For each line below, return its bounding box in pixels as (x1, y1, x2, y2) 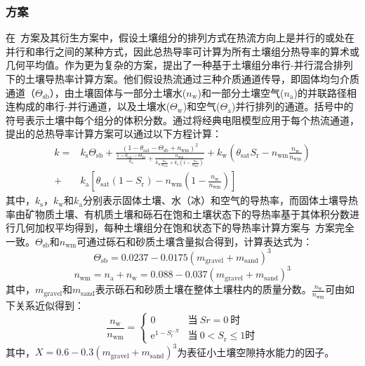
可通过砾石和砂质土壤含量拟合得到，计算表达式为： (77, 233, 313, 248)
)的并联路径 (293, 85, 347, 100)
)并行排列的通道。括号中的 (231, 99, 354, 114)
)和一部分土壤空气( (197, 85, 284, 100)
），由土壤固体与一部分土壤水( (49, 85, 187, 100)
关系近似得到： (15, 297, 84, 312)
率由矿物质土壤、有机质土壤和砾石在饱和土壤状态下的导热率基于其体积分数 (6, 206, 350, 221)
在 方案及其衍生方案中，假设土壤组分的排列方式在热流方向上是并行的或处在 (6, 30, 354, 45)
